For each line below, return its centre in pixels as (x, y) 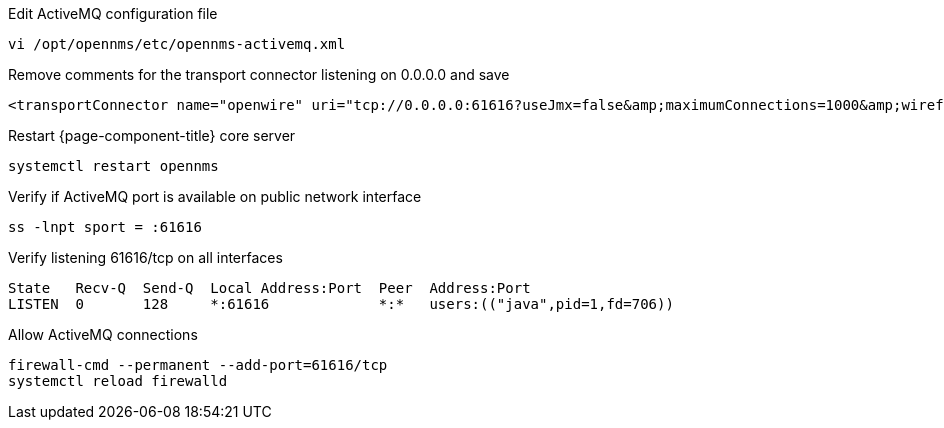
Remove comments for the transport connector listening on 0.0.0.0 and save (259, 74)
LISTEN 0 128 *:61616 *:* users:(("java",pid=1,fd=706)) (341, 304)
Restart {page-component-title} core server (152, 135)
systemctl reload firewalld (118, 381)
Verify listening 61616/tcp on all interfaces (145, 257)
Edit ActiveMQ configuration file (113, 13)
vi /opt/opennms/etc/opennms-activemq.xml (177, 44)
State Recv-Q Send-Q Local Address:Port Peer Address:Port (269, 288)
